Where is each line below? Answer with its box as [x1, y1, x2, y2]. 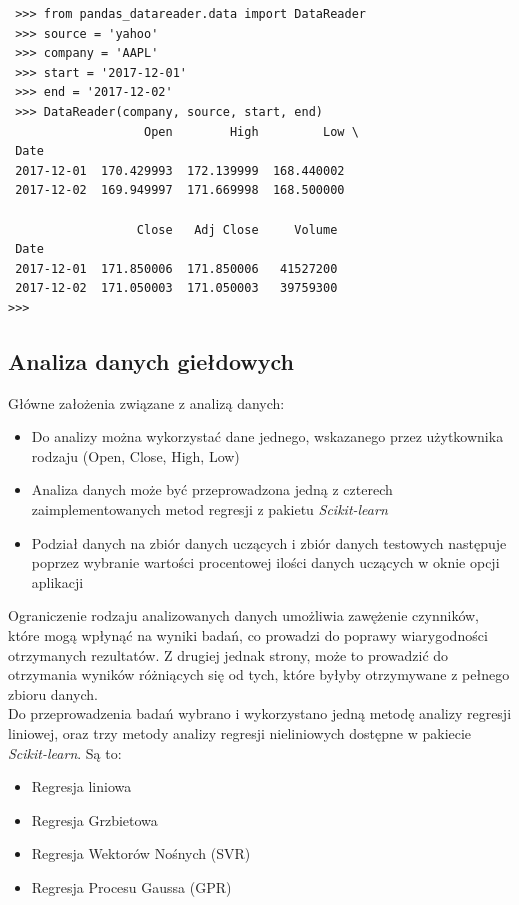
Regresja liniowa [31, 776, 132, 797]
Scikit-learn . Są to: [8, 742, 122, 763]
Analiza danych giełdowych [8, 345, 294, 376]
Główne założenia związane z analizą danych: [8, 392, 285, 413]
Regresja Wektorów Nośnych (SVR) [31, 843, 251, 864]
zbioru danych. [8, 683, 98, 704]
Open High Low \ [144, 124, 359, 139]
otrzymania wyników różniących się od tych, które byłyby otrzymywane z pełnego [8, 664, 510, 685]
